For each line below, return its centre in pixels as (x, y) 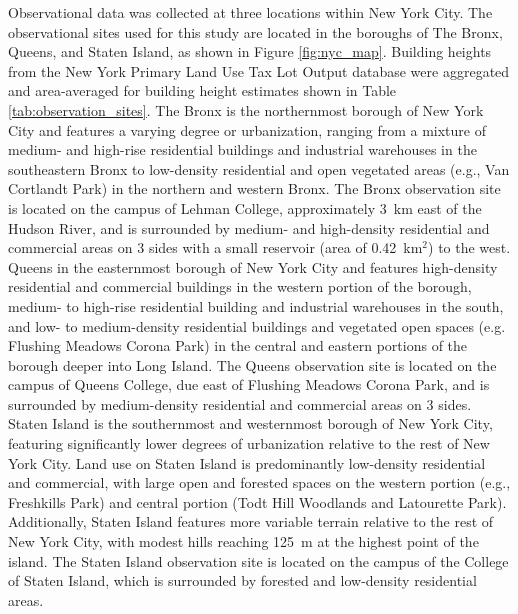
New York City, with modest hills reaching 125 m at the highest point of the (243, 541)
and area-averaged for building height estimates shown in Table (202, 90)
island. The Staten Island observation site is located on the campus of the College (258, 560)
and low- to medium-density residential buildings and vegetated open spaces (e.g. (257, 325)
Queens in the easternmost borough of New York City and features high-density (253, 266)
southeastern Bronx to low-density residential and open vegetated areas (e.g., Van (259, 168)
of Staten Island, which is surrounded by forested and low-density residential (242, 580)
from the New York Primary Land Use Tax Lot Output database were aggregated (259, 70)
